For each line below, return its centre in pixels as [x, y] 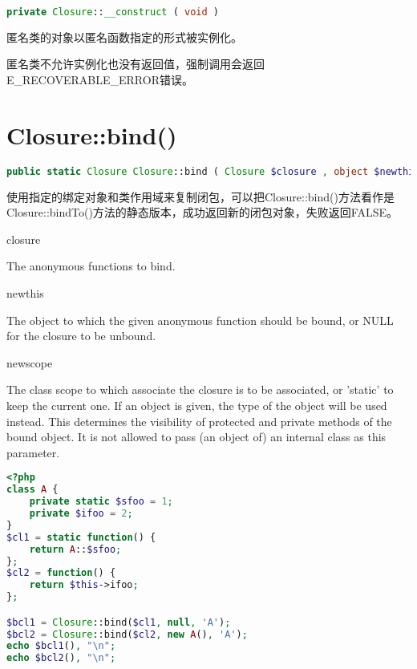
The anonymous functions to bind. [91, 266]
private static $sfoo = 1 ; [101, 502]
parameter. [33, 452]
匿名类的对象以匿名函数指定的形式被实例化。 [124, 36]
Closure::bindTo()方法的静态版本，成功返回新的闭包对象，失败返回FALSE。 [202, 212]
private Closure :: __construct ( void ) [113, 12]
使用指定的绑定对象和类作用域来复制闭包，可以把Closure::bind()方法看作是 [200, 196]
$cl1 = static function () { [81, 537]
